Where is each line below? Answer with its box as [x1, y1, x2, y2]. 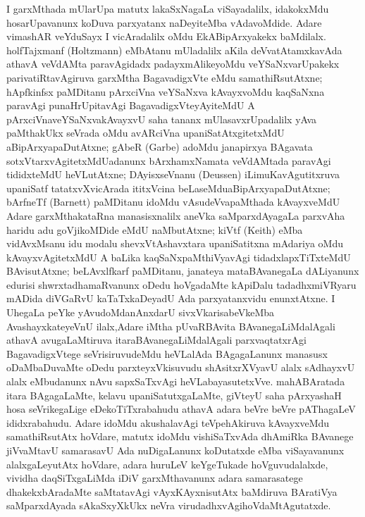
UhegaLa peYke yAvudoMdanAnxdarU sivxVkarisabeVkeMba [6, 305, 275, 320]
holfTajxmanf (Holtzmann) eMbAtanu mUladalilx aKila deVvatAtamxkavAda [6, 42, 342, 57]
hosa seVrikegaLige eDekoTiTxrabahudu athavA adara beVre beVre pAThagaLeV [6, 401, 356, 416]
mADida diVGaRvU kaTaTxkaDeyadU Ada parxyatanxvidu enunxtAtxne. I [6, 291, 335, 306]
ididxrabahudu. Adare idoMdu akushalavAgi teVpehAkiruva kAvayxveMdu [6, 415, 330, 430]
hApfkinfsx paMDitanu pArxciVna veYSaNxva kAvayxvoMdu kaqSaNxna [6, 84, 325, 99]
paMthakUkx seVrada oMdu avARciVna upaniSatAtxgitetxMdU [6, 125, 285, 140]
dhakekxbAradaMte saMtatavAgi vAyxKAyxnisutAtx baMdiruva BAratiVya [6, 484, 338, 499]
